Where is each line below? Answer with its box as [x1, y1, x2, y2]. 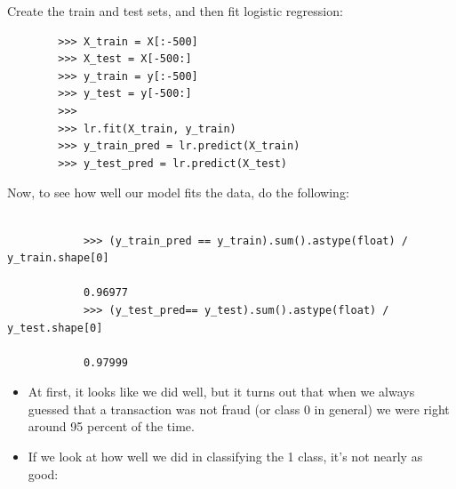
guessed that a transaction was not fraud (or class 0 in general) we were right [28, 399, 450, 418]
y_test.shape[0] [7, 321, 103, 334]
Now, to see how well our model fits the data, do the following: [7, 183, 349, 202]
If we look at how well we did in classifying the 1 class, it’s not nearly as [28, 447, 423, 466]
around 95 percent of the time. [28, 417, 195, 436]
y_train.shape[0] [7, 252, 109, 265]
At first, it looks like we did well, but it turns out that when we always [28, 382, 415, 401]
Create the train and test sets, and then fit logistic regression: [7, 2, 343, 20]
